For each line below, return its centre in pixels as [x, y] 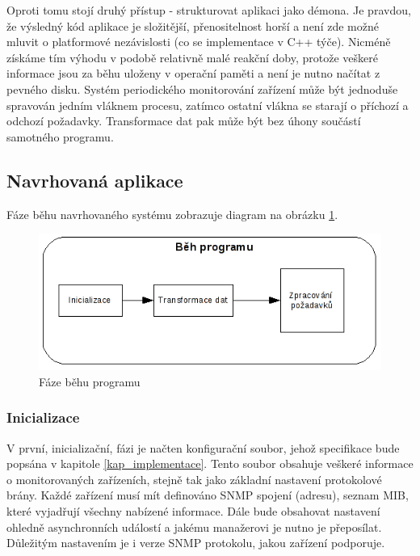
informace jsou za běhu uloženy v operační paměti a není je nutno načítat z [193, 73]
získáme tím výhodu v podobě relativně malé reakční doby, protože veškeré [192, 57]
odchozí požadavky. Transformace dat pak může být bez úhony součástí [184, 121]
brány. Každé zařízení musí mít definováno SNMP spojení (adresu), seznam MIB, [208, 495]
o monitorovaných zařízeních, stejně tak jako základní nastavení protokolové [194, 479]
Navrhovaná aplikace [95, 180]
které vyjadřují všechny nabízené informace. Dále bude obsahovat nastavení [193, 511]
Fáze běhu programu [90, 381]
